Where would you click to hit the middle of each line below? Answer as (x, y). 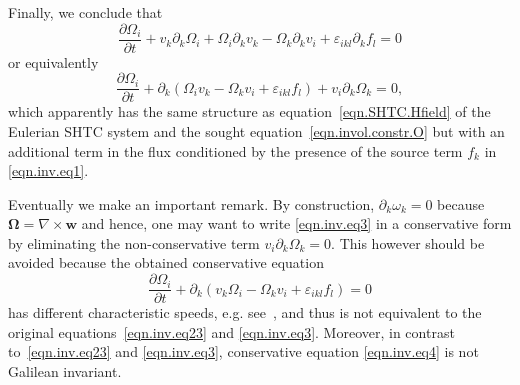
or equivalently (53, 61)
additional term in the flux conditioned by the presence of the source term (235, 150)
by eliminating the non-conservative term (134, 242)
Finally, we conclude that (85, 12)
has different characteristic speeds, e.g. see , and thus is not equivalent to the (245, 312)
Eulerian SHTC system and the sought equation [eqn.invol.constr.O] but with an (256, 130)
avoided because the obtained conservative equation (166, 262)
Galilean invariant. (65, 370)
